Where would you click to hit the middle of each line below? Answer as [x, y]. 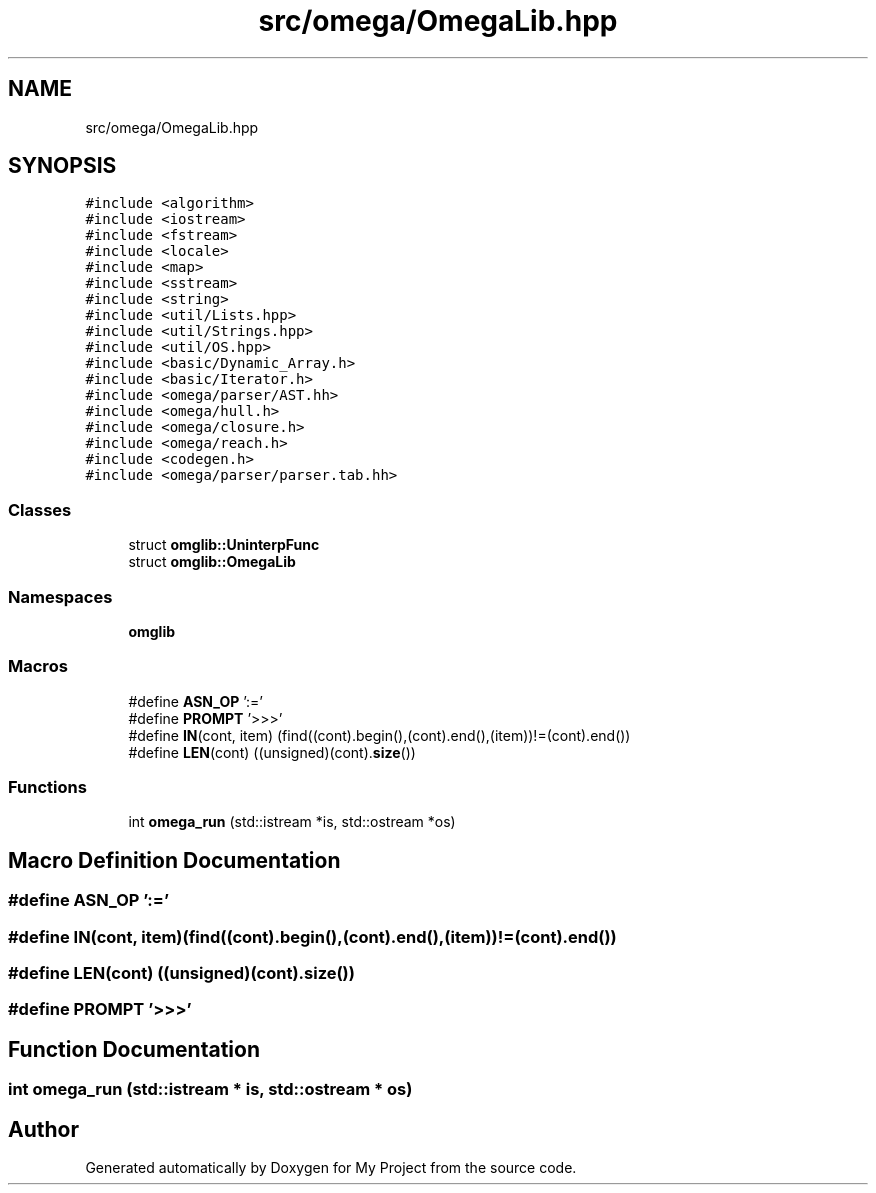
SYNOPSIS [62, 166]
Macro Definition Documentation [174, 860]
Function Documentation [134, 1049]
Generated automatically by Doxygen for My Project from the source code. [331, 1168]
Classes [40, 509]
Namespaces [60, 596]
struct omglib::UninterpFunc [224, 545]
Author [43, 1129]
